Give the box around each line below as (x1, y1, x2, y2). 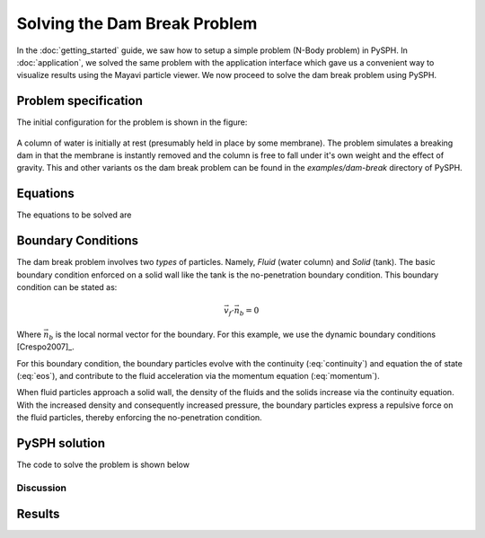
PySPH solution (16, 436, 106, 451)
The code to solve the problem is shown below (16, 459, 190, 470)
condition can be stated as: (16, 282, 118, 292)
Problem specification (16, 93, 143, 109)
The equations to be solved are (16, 209, 132, 220)
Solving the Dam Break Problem (16, 13, 258, 33)
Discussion (16, 481, 67, 494)
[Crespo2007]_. (16, 341, 75, 352)
